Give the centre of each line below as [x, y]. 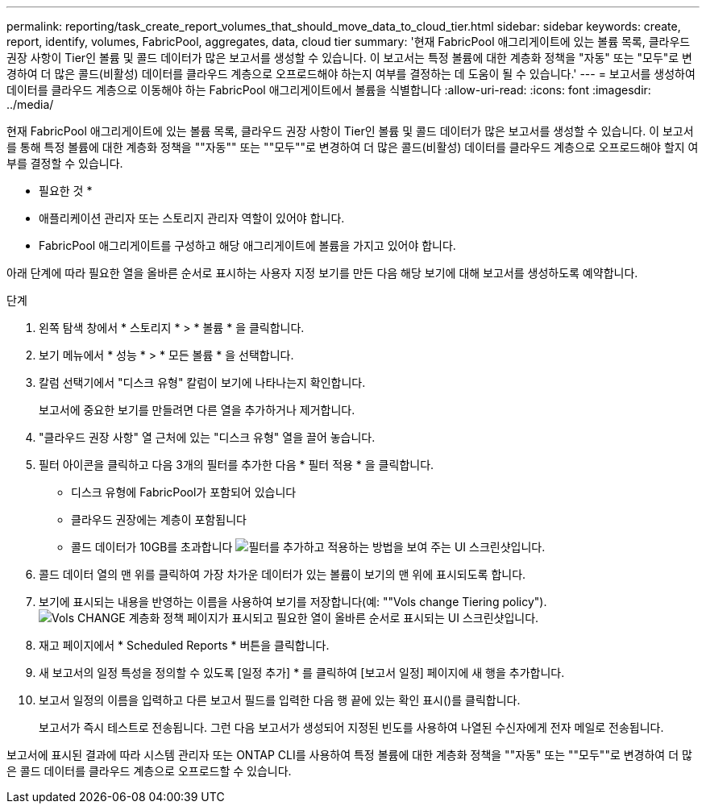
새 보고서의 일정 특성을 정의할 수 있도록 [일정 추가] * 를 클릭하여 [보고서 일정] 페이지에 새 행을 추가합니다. [302, 673]
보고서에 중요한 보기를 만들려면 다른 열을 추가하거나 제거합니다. [197, 410]
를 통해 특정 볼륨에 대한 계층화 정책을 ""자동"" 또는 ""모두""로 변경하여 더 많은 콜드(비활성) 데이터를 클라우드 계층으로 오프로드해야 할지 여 [353, 147]
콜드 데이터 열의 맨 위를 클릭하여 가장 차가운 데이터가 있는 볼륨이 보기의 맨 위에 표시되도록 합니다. [282, 574]
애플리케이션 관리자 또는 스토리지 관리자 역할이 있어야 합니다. [192, 218]
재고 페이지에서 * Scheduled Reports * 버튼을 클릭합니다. [184, 645]
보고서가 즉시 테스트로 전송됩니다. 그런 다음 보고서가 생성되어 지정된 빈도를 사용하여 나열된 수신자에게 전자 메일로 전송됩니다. [351, 727]
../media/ [30, 104]
